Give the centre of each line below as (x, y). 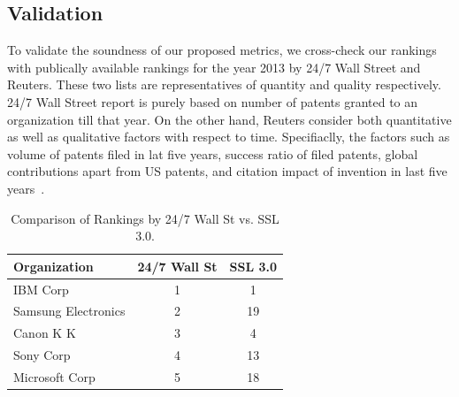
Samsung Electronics (69, 311)
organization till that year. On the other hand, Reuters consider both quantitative (229, 119)
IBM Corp (41, 289)
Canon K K (45, 333)
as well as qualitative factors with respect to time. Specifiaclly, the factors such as (229, 137)
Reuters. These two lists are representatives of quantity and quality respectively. (224, 84)
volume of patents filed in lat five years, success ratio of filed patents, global (213, 153)
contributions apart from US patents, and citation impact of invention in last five (227, 171)
